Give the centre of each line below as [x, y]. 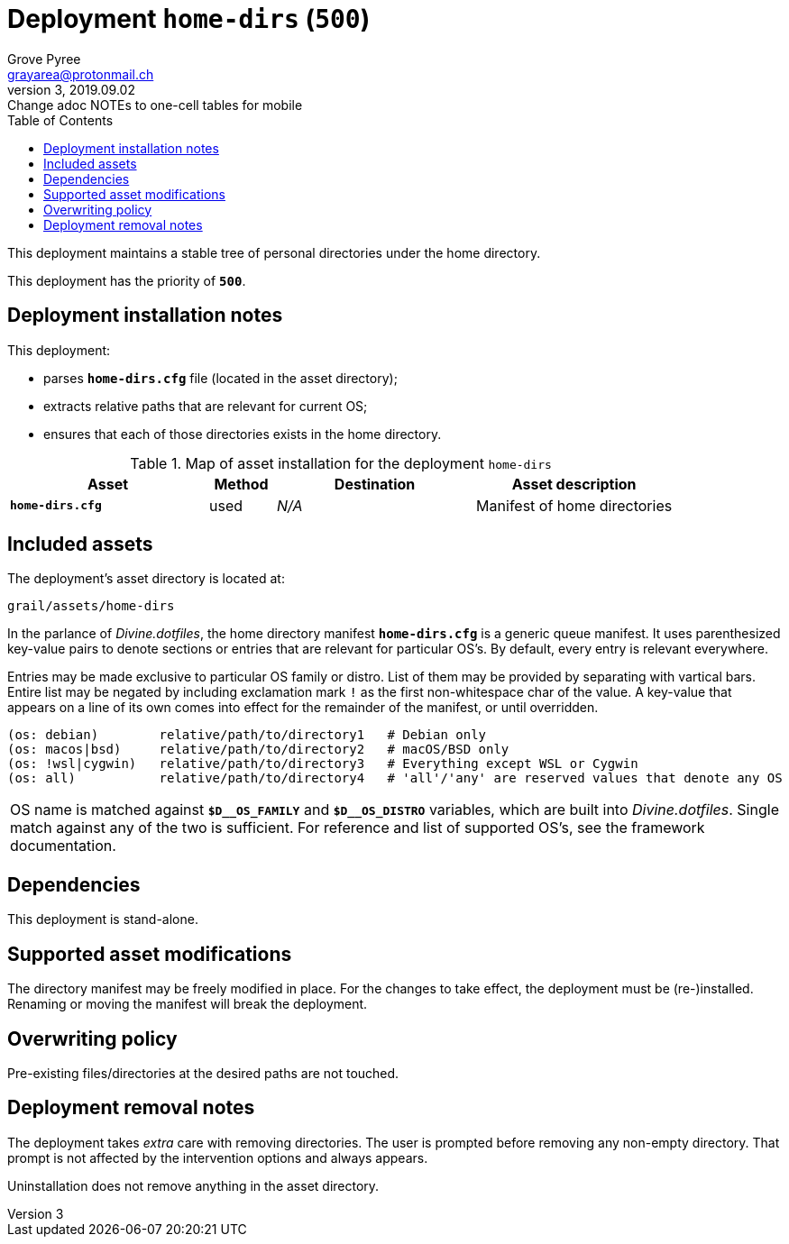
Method [241, 484]
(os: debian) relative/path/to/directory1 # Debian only [247, 735]
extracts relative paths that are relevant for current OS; [206, 406]
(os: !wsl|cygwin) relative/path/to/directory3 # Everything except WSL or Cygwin [323, 764]
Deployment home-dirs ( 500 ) [189, 19]
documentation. [63, 846]
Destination [375, 484]
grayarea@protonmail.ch [81, 74]
